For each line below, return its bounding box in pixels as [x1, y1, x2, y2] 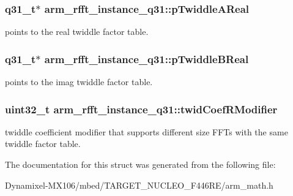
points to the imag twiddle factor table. [5, 75, 153, 88]
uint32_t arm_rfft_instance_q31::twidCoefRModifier [5, 101, 278, 116]
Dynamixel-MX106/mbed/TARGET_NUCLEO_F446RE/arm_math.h [5, 178, 273, 191]
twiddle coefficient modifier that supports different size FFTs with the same [5, 125, 288, 138]
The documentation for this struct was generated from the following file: [5, 158, 276, 171]
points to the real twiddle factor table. [5, 25, 149, 38]
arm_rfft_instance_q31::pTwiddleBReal [44, 51, 249, 66]
